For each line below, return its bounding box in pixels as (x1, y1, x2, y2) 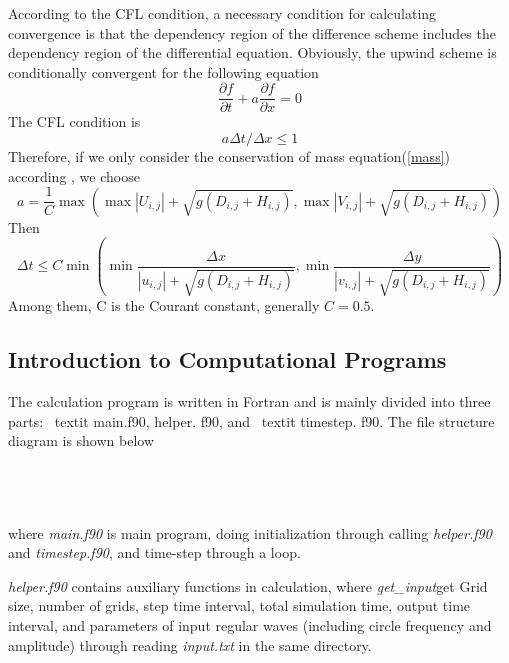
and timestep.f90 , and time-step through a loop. (8, 542, 301, 563)
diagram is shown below (8, 430, 155, 451)
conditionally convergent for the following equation (8, 61, 319, 82)
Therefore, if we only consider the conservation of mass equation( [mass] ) (8, 146, 450, 167)
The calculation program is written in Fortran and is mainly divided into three (8, 391, 491, 412)
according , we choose (8, 165, 140, 186)
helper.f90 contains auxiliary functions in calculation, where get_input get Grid (8, 575, 488, 596)
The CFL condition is (8, 111, 141, 132)
